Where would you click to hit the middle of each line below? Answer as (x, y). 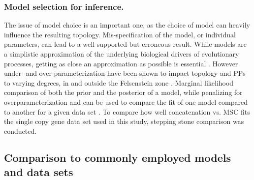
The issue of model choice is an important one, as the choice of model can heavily (127, 25)
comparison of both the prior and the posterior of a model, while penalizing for (123, 92)
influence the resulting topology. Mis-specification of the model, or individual (120, 34)
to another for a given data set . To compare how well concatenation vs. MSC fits (127, 111)
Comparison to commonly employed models (117, 157)
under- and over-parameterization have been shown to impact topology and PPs (125, 73)
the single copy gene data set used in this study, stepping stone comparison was (124, 121)
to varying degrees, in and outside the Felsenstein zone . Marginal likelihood (119, 82)
